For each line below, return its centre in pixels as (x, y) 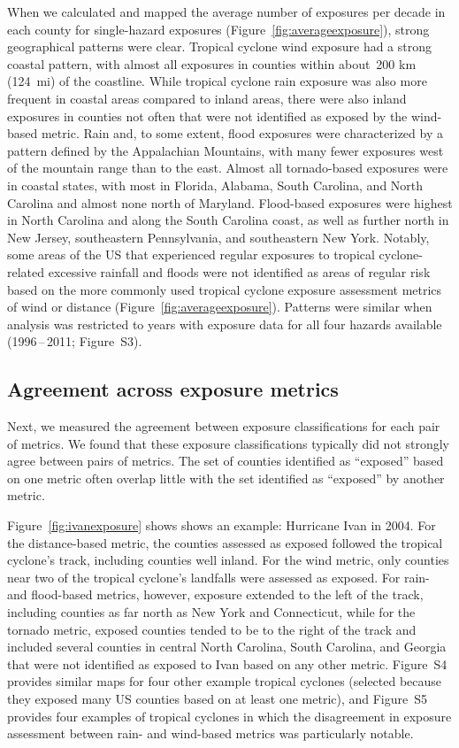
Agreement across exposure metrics (173, 389)
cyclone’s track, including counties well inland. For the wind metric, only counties (228, 560)
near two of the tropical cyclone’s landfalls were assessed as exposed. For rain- (218, 577)
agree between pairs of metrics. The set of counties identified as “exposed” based (226, 461)
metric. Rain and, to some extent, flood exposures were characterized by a (242, 133)
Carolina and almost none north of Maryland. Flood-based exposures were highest (230, 202)
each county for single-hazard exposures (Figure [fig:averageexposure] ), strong (218, 29)
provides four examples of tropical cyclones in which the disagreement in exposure (229, 716)
